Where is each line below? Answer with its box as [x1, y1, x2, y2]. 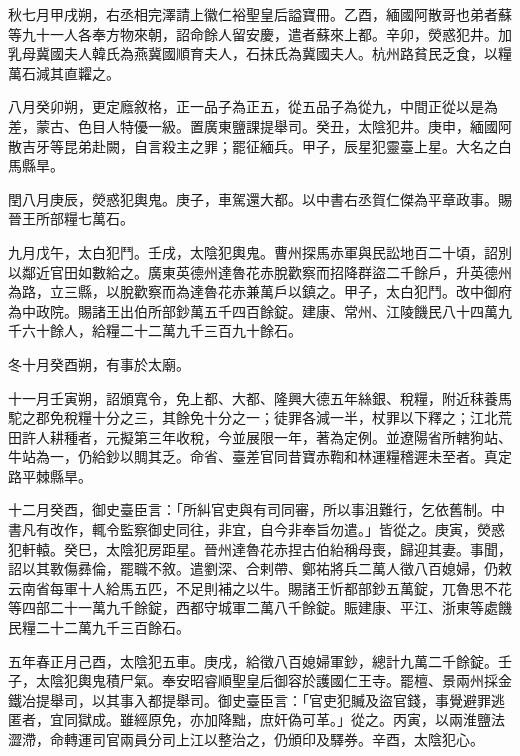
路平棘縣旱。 [8, 465, 92, 486]
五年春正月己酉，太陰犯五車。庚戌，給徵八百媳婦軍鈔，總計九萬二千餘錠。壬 [8, 650, 512, 671]
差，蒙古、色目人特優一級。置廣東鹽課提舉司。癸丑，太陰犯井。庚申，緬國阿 [8, 115, 512, 136]
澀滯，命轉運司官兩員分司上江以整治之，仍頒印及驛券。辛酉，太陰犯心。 [8, 729, 484, 749]
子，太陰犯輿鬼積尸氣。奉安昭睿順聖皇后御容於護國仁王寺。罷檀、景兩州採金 [8, 670, 512, 691]
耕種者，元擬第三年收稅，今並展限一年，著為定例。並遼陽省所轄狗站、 [49, 426, 512, 447]
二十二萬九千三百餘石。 [35, 617, 190, 638]
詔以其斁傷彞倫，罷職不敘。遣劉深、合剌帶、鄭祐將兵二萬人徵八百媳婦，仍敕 [8, 558, 512, 579]
